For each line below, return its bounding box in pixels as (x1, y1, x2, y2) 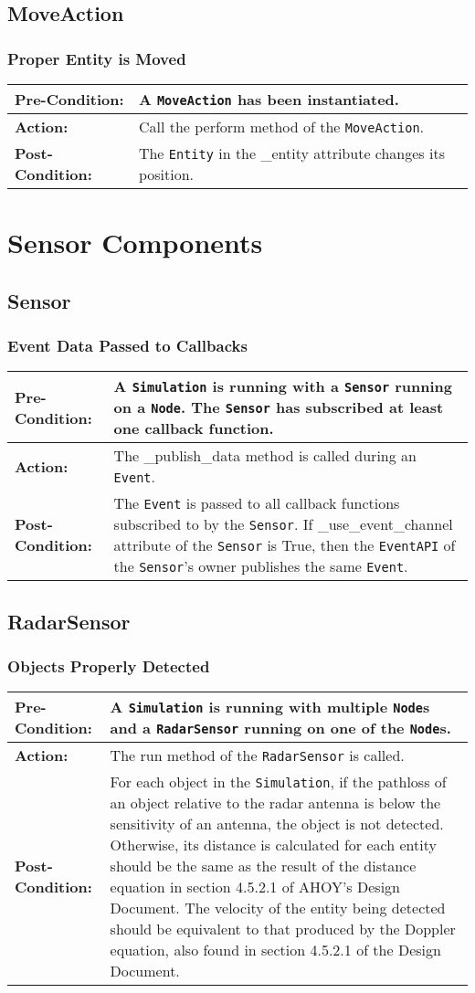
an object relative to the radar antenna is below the (110, 792, 441, 814)
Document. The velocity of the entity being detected (110, 897, 446, 919)
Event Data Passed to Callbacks (7, 334, 248, 357)
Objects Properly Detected (7, 655, 210, 678)
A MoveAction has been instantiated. (138, 89, 399, 110)
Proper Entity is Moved (7, 47, 186, 69)
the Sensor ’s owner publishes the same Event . (113, 555, 408, 577)
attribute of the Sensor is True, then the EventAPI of (113, 534, 456, 556)
